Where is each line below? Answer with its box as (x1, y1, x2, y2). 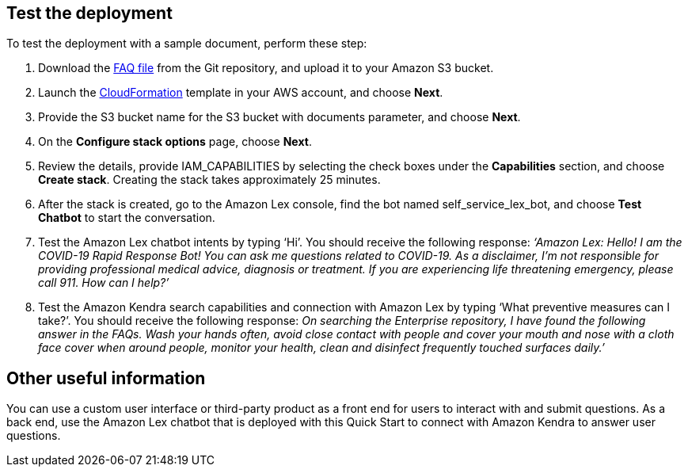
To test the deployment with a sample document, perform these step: (6, 36, 367, 51)
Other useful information (6, 368, 206, 388)
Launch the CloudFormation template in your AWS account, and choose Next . (38, 86, 443, 100)
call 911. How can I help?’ (38, 276, 169, 290)
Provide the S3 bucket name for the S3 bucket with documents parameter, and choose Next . (38, 110, 521, 124)
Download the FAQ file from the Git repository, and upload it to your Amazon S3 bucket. (38, 61, 494, 75)
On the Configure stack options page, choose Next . (38, 135, 312, 149)
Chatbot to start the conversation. (38, 211, 215, 225)
